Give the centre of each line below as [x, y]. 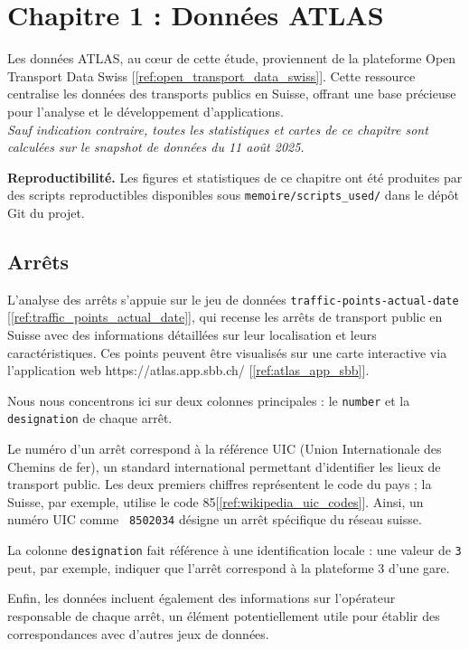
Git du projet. [46, 212]
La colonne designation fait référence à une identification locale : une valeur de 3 [234, 550]
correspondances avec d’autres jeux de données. [138, 633]
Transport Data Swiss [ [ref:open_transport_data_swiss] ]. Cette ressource [211, 75]
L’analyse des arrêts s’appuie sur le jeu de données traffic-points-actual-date [233, 299]
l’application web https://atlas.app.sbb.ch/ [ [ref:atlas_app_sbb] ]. [188, 370]
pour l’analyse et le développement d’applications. [145, 111]
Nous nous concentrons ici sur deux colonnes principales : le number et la [209, 400]
